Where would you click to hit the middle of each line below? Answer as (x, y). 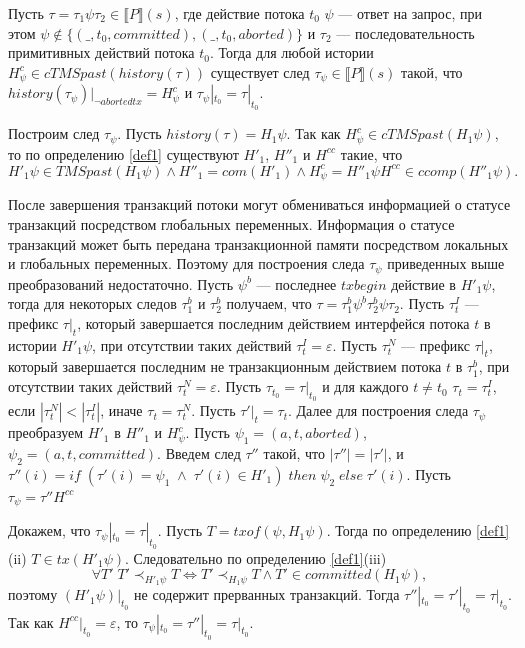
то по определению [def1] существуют (123, 153)
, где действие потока (239, 13)
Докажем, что (49, 530)
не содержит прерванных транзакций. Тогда (267, 594)
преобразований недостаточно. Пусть (121, 283)
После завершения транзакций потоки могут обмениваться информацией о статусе (259, 204)
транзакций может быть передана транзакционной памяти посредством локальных (258, 243)
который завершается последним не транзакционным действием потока (225, 366)
